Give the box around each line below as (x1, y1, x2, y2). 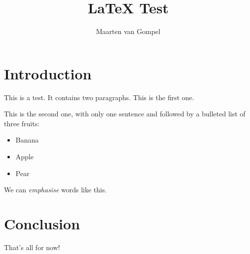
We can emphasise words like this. (4, 184, 107, 195)
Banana (15, 135, 39, 145)
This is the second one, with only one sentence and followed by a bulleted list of (4, 109, 246, 119)
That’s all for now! (4, 242, 60, 252)
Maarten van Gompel (96, 26, 161, 36)
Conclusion (4, 214, 80, 233)
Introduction (4, 63, 92, 83)
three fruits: (4, 118, 40, 128)
